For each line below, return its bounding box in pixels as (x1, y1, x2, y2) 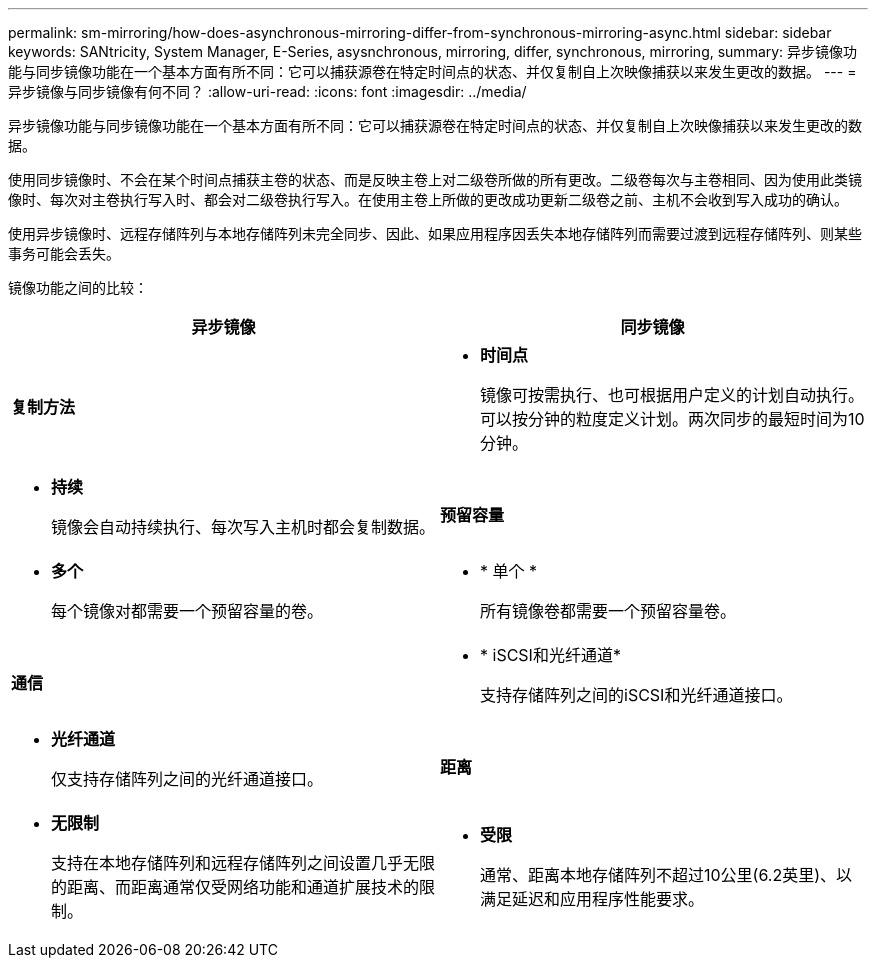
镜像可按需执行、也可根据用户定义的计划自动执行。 (480, 385, 865, 405)
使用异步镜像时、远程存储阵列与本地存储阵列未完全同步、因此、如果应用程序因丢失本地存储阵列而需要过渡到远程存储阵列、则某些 (8, 225, 862, 242)
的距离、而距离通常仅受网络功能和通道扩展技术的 (51, 877, 420, 897)
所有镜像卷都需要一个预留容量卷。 (480, 601, 737, 621)
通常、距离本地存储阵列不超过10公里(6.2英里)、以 (480, 865, 853, 885)
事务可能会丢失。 (8, 245, 120, 262)
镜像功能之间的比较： (8, 279, 148, 296)
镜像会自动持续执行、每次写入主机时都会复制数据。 (51, 517, 436, 537)
